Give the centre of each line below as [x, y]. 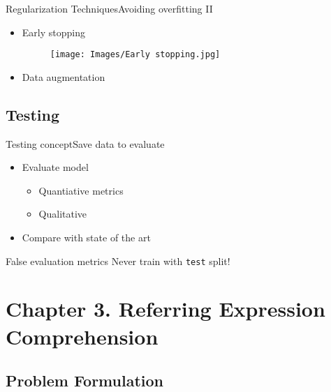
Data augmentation [64, 76]
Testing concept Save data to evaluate [85, 143]
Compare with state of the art [86, 238]
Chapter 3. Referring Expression [165, 309]
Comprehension [82, 336]
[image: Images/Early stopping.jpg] [135, 55]
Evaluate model [55, 167]
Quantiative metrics [81, 190]
